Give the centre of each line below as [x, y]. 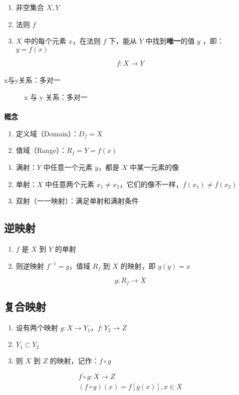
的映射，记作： [74, 360]
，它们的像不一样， [151, 184]
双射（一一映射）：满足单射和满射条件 [77, 201]
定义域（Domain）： [47, 133]
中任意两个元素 [70, 184]
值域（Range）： [41, 150]
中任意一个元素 [68, 167]
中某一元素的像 [155, 167]
